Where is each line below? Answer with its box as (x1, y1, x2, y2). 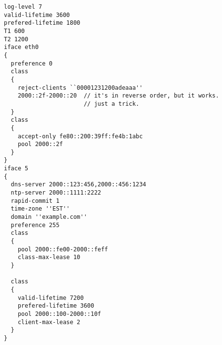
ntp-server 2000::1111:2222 (11, 189, 101, 197)
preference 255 (11, 221, 60, 229)
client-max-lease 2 (17, 318, 80, 326)
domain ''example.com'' (11, 214, 87, 221)
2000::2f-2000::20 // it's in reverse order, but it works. (17, 92, 219, 99)
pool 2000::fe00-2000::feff (17, 246, 108, 253)
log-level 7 (4, 3, 42, 10)
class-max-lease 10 (17, 254, 80, 261)
